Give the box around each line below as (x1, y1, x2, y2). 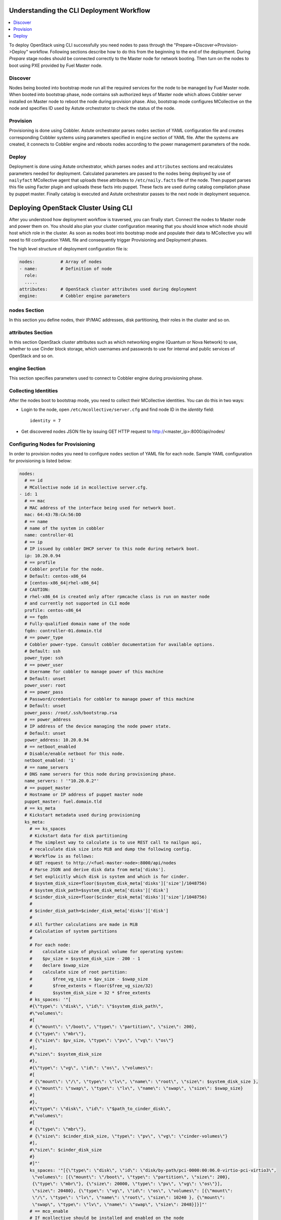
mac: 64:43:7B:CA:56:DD (24, 512, 81, 517)
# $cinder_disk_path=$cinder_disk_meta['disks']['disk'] (29, 908, 169, 914)
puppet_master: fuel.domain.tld (24, 798, 102, 804)
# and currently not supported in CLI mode (24, 601, 130, 606)
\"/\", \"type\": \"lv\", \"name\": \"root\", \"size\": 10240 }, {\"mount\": (32, 1195, 225, 1200)
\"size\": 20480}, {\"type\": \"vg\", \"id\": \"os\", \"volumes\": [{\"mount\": (32, 1188, 233, 1193)
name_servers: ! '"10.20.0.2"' (24, 778, 100, 784)
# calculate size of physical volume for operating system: (29, 949, 184, 955)
